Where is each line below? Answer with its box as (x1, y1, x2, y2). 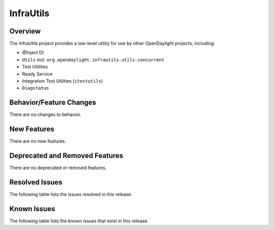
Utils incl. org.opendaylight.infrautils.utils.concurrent (22, 56, 164, 63)
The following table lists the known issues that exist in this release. (9, 218, 149, 224)
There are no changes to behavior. (9, 111, 82, 118)
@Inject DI (22, 50, 44, 56)
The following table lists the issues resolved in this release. (9, 191, 132, 198)
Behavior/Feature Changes (9, 98, 96, 107)
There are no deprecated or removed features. (9, 165, 107, 171)
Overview (9, 27, 41, 35)
